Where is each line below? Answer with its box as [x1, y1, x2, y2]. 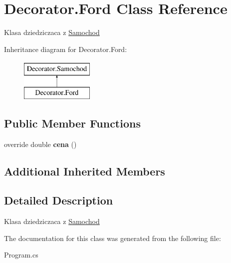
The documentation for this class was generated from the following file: [4, 232, 221, 243]
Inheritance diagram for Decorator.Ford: [4, 43, 127, 54]
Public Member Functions [4, 115, 141, 130]
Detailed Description [4, 192, 113, 208]
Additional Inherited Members [4, 163, 165, 178]
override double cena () [4, 138, 77, 149]
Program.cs [4, 249, 38, 260]
